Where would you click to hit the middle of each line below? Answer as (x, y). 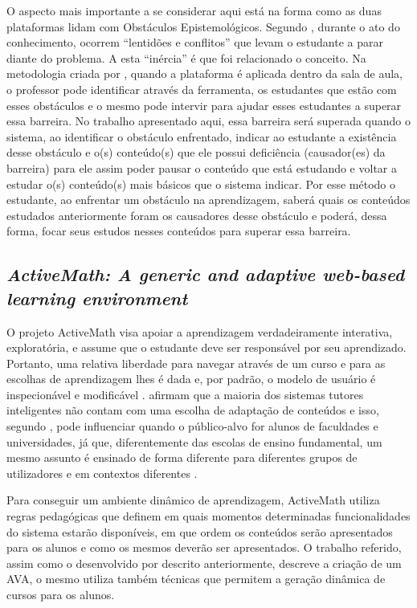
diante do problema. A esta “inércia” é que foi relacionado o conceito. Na (186, 57)
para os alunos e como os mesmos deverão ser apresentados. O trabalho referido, (204, 547)
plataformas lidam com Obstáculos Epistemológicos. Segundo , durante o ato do (203, 26)
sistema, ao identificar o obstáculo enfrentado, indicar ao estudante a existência (202, 136)
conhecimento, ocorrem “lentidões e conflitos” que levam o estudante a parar (195, 42)
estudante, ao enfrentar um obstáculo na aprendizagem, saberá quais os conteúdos (208, 200)
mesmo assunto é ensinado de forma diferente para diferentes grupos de (182, 457)
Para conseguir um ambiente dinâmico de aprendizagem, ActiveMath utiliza (193, 500)
